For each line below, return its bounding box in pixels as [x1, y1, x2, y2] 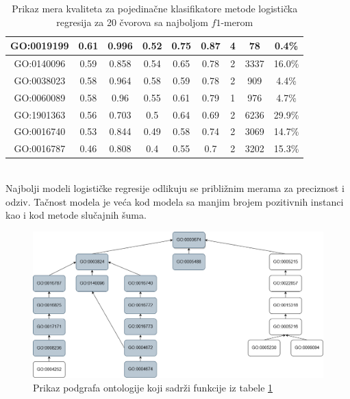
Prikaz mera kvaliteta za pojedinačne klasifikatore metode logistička [12, 1, 298, 15]
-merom [221, 14, 253, 29]
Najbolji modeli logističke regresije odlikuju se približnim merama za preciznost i [5, 180, 345, 195]
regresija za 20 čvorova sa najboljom [56, 14, 208, 29]
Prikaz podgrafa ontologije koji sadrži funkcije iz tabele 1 [33, 380, 273, 394]
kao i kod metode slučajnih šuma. [5, 208, 147, 222]
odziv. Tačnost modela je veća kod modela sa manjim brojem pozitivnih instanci [5, 194, 344, 208]
